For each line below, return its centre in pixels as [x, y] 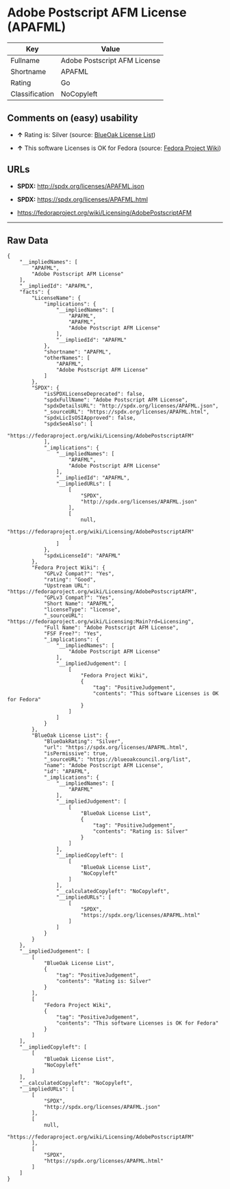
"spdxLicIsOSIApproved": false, [90, 418]
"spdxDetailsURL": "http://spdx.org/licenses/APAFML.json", [131, 406]
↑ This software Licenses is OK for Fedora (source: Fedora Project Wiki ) [119, 148]
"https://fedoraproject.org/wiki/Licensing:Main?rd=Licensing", [101, 622]
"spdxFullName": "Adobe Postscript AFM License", [116, 400]
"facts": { [35, 292]
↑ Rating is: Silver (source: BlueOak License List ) [86, 134]
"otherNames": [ [67, 358]
